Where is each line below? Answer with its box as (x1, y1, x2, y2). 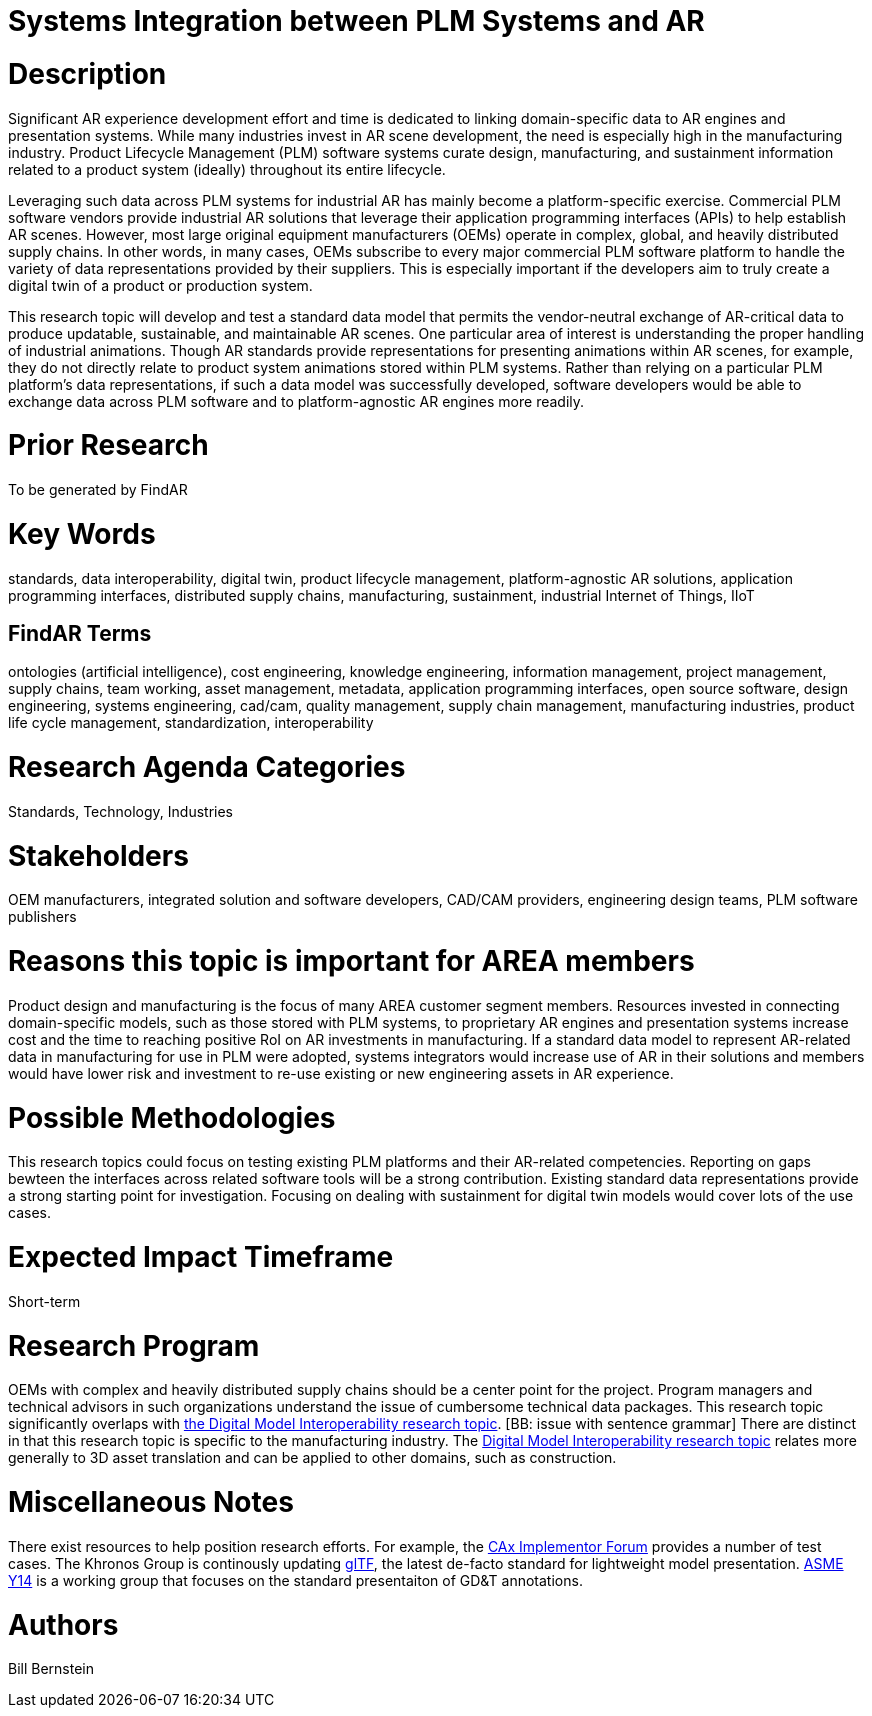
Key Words (8, 516, 156, 551)
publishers (8, 908, 77, 926)
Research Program (8, 1328, 260, 1363)
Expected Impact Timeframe (8, 1240, 394, 1275)
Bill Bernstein (8, 1660, 95, 1678)
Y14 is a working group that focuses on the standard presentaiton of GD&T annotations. (8, 1571, 583, 1589)
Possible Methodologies (8, 1100, 336, 1135)
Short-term (8, 1292, 81, 1310)
